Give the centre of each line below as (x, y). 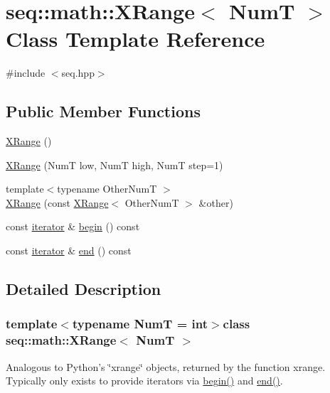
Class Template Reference (135, 39)
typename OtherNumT (107, 189)
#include (26, 73)
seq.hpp (78, 73)
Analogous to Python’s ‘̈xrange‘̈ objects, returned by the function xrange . (166, 366)
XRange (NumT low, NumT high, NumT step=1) (115, 165)
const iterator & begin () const (73, 226)
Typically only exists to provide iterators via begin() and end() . (144, 381)
